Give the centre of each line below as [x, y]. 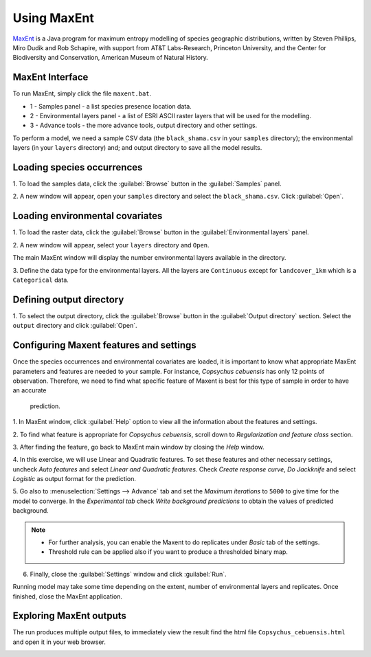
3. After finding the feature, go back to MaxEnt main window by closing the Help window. [138, 447]
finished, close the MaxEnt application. [68, 596]
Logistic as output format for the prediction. [75, 479]
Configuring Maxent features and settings [105, 345]
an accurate [30, 390]
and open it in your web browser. [59, 642]
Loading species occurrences [78, 167]
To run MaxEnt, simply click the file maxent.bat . [82, 93]
